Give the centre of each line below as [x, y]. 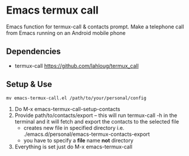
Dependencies [33, 52]
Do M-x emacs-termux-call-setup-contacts [67, 109]
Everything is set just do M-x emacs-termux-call [74, 147]
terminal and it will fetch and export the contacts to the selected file [97, 121]
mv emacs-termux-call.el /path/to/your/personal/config [76, 98]
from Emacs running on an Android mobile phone [66, 32]
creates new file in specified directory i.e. [74, 128]
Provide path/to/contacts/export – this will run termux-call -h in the [96, 115]
